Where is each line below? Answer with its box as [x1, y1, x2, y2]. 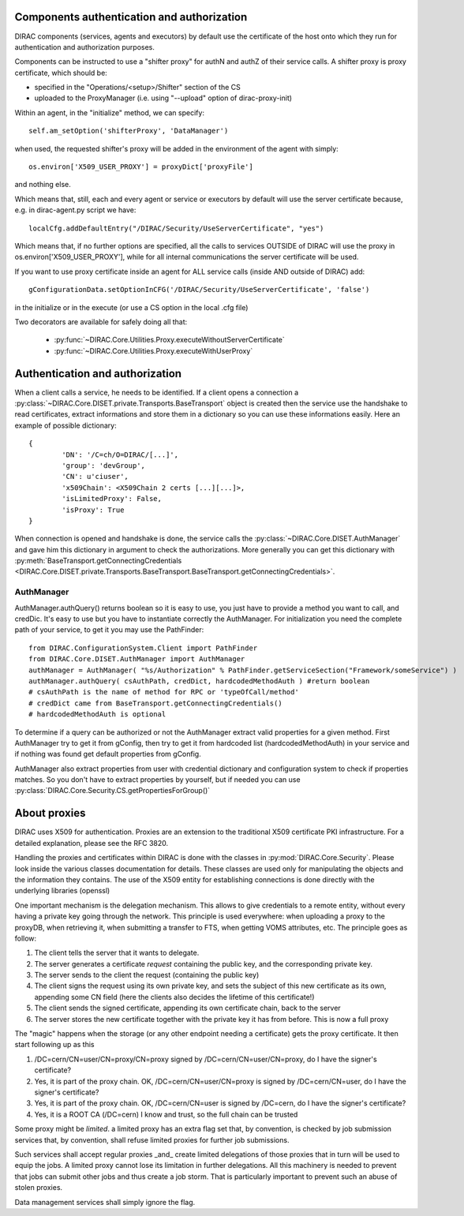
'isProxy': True [62, 505, 125, 514]
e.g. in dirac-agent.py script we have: [14, 205, 137, 215]
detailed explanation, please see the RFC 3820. [14, 838, 169, 847]
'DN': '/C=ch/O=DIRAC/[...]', [62, 450, 179, 459]
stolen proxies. [14, 1183, 63, 1192]
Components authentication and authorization [14, 10, 248, 24]
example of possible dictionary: [14, 421, 118, 430]
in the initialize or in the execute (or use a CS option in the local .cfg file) [14, 302, 249, 312]
